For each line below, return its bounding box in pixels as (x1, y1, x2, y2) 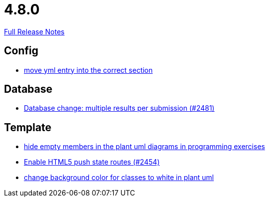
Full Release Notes (4, 27, 65, 36)
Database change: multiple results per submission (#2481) (24, 104, 215, 113)
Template (4, 121, 52, 134)
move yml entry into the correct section (24, 65, 153, 74)
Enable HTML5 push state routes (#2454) (24, 158, 160, 167)
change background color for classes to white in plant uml (24, 173, 214, 182)
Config (4, 44, 38, 57)
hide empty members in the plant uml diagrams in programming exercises (24, 142, 265, 151)
